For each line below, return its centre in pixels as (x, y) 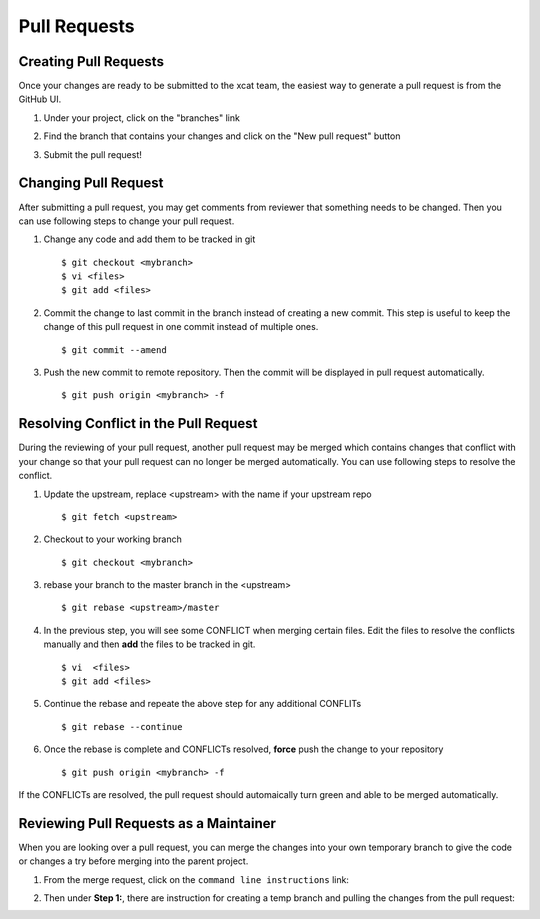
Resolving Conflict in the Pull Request (138, 423)
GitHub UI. (40, 99)
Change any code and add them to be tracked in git (149, 239)
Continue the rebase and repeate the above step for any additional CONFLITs (202, 704)
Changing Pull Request (91, 183)
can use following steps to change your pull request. (126, 221)
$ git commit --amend (114, 349)
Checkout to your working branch (112, 539)
